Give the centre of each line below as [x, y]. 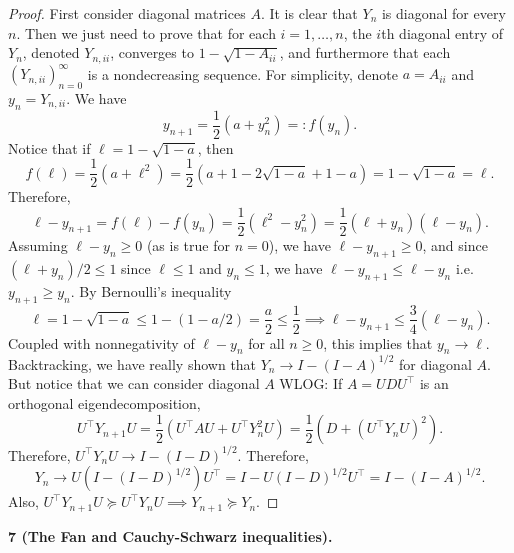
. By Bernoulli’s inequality [151, 290]
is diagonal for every [443, 13]
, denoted [51, 52]
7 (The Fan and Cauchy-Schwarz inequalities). [170, 535]
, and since [455, 245]
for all [266, 342]
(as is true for [188, 245]
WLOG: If [311, 383]
